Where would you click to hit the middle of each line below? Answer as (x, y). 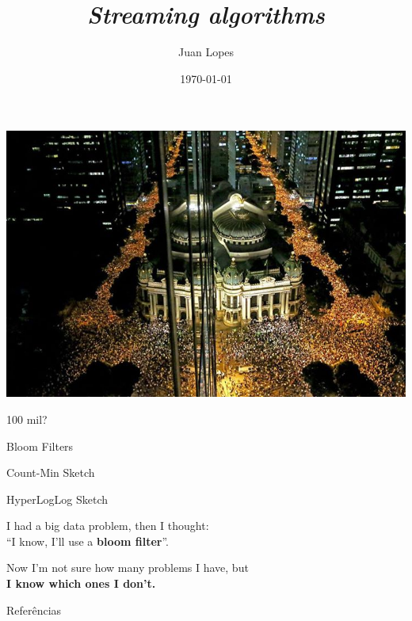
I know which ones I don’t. (81, 583)
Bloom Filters (40, 446)
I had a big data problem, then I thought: (108, 526)
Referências (34, 610)
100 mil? (27, 419)
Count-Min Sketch (51, 472)
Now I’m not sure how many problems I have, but (128, 568)
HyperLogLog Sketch (57, 499)
